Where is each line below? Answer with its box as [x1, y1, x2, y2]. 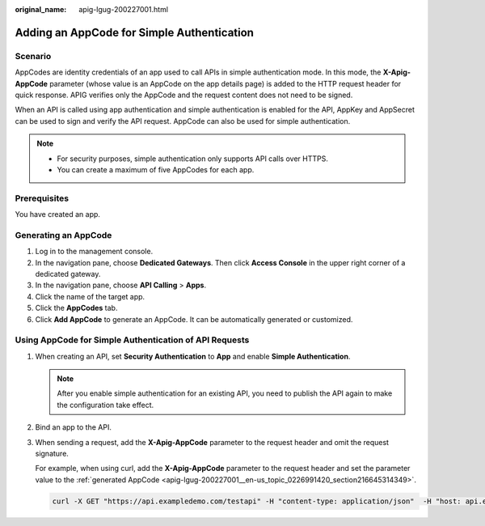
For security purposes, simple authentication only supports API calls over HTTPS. [57, 154, 329, 163]
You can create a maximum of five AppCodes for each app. [57, 164, 255, 174]
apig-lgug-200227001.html [78, 5, 169, 14]
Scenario [15, 50, 52, 62]
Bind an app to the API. [35, 422, 112, 432]
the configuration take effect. [57, 400, 154, 409]
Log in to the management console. [35, 247, 154, 257]
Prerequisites [15, 193, 69, 204]
